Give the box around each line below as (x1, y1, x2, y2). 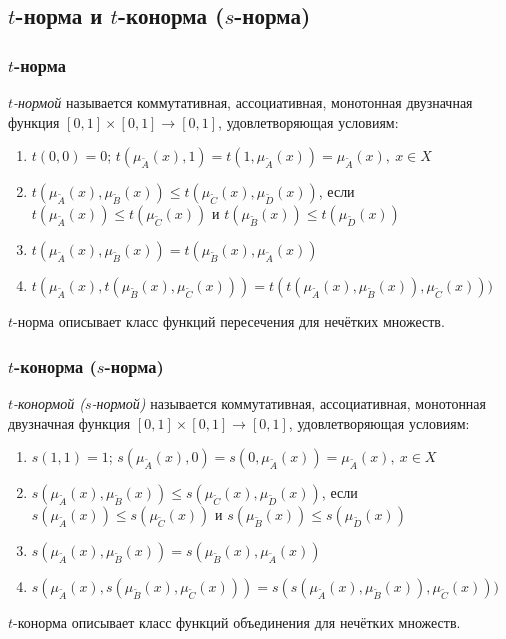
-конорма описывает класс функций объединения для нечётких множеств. (13, 612, 461, 633)
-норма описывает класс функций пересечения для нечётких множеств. (13, 311, 445, 332)
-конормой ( (13, 393, 86, 413)
